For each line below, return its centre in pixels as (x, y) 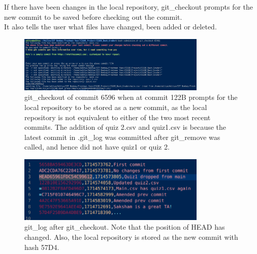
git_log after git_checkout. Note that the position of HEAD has (125, 227)
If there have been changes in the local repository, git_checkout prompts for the (129, 7)
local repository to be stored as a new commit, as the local (116, 107)
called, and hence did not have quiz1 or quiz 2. (97, 147)
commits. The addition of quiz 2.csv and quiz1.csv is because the (125, 127)
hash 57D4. (42, 247)
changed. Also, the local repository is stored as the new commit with (131, 237)
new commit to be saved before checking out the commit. (93, 16)
